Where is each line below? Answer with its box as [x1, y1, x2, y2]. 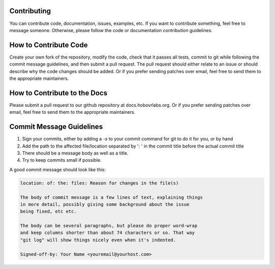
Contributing [9, 7, 51, 15]
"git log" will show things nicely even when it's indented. [20, 237, 176, 243]
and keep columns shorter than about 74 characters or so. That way [20, 230, 195, 236]
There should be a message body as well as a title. [22, 150, 128, 156]
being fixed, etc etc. [20, 208, 77, 215]
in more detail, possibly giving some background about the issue [20, 201, 189, 207]
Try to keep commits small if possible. [22, 157, 102, 163]
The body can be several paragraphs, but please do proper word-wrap [20, 223, 198, 229]
